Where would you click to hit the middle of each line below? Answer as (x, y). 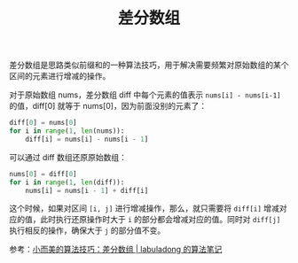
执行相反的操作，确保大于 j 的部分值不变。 (87, 230)
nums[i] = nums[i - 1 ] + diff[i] (87, 190)
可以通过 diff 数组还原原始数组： (68, 157)
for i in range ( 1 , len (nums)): (67, 131)
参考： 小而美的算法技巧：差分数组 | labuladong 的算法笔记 (116, 250)
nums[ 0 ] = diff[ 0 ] (43, 174)
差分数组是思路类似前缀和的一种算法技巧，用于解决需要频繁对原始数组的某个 (149, 65)
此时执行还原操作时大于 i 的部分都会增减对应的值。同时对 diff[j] (160, 220)
